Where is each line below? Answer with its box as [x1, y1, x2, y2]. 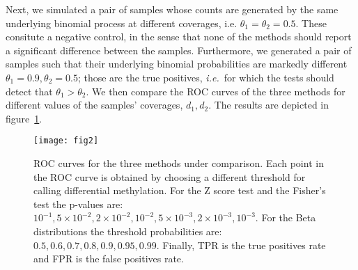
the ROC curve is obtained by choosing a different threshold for [33, 169, 306, 184]
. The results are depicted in [208, 97, 329, 112]
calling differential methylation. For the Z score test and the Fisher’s [33, 183, 326, 198]
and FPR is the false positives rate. [33, 251, 184, 266]
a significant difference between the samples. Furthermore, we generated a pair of [6, 42, 352, 57]
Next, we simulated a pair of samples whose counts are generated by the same [6, 2, 338, 16]
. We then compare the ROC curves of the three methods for [86, 84, 345, 98]
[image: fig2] [33, 136, 99, 146]
